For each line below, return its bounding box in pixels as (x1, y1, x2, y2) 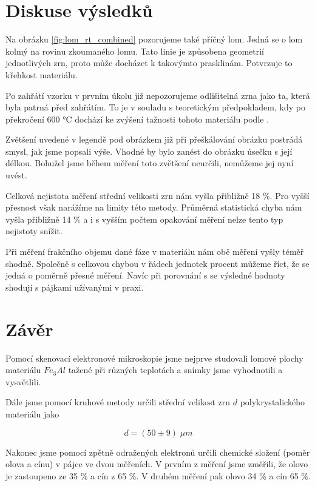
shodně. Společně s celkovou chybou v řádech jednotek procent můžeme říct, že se (5, 257, 310, 269)
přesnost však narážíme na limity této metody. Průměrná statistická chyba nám (5, 201, 302, 214)
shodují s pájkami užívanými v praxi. (5, 280, 144, 293)
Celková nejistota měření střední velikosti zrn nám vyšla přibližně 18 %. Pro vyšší (5, 189, 310, 201)
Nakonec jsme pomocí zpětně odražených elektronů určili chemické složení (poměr (5, 445, 310, 458)
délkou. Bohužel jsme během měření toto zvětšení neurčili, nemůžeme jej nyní (5, 157, 294, 169)
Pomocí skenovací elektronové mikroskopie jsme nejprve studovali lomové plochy (5, 351, 303, 364)
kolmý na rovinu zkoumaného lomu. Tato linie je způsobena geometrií (5, 44, 264, 57)
